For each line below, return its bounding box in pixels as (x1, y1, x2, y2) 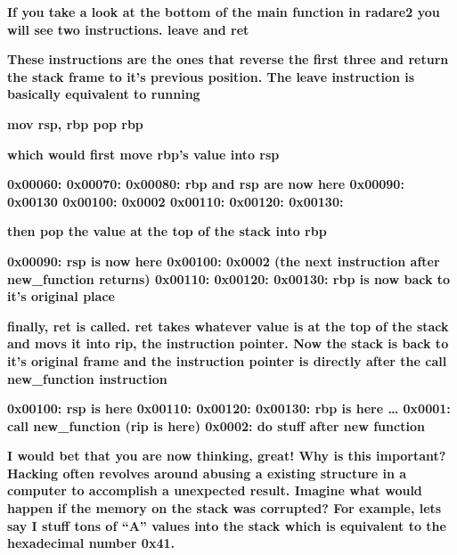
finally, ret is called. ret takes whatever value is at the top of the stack (7, 316, 449, 335)
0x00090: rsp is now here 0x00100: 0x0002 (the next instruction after (7, 251, 440, 270)
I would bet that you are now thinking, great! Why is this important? (7, 446, 446, 465)
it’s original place (7, 287, 115, 306)
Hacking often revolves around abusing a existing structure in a (7, 463, 407, 482)
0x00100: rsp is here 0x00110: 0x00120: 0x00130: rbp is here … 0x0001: (7, 399, 451, 418)
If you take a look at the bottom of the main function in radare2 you (7, 3, 440, 20)
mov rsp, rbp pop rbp (7, 114, 143, 133)
